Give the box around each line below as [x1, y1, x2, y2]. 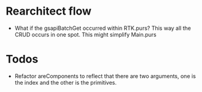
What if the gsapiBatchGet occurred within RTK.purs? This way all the [14, 24, 192, 32]
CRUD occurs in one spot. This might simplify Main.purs [14, 30, 157, 38]
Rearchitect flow [6, 4, 91, 18]
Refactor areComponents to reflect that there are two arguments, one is [14, 72, 196, 80]
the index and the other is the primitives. [14, 79, 117, 86]
